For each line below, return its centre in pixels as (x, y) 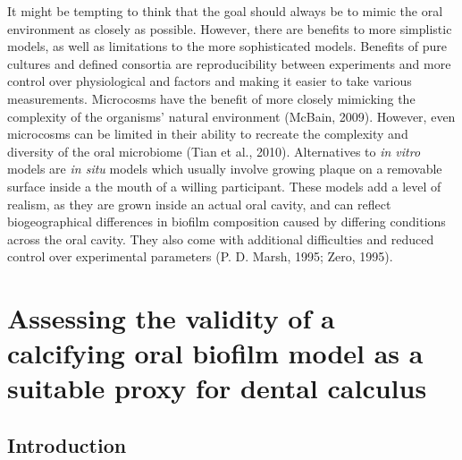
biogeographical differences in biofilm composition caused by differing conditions (227, 221)
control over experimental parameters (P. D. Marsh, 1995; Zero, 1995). (200, 256)
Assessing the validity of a (171, 318)
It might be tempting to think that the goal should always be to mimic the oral (225, 11)
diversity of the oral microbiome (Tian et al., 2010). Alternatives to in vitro (214, 151)
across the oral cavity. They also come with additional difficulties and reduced (221, 239)
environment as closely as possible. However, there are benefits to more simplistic (230, 28)
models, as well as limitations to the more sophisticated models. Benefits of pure (227, 46)
